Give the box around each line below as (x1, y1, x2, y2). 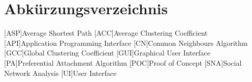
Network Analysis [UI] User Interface (4, 67, 117, 78)
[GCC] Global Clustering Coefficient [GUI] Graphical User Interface (4, 47, 210, 58)
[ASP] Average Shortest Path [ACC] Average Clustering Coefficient (4, 28, 208, 38)
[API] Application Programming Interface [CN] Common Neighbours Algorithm (4, 37, 248, 48)
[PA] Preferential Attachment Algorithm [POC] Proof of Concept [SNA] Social (4, 57, 242, 68)
